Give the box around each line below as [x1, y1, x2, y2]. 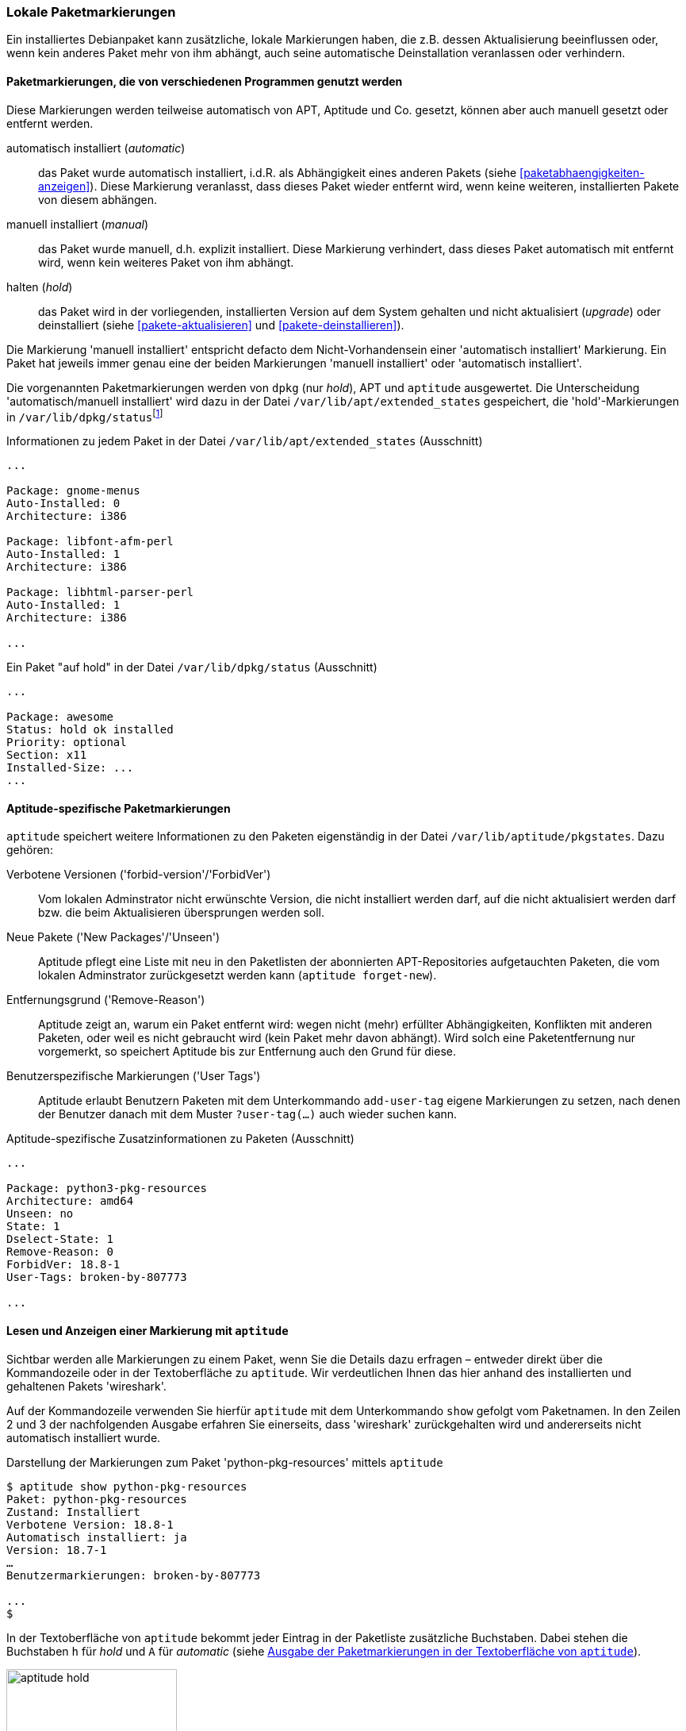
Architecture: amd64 [6, 1194, 134, 1208]
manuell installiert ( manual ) [6, 217, 149, 231]
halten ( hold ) [6, 279, 73, 294]
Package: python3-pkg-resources [6, 1182, 207, 1195]
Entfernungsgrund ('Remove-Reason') [6, 993, 205, 1007]
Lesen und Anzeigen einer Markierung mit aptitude [6, 1324, 289, 1338]
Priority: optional [6, 736, 127, 749]
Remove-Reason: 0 [6, 1245, 113, 1259]
